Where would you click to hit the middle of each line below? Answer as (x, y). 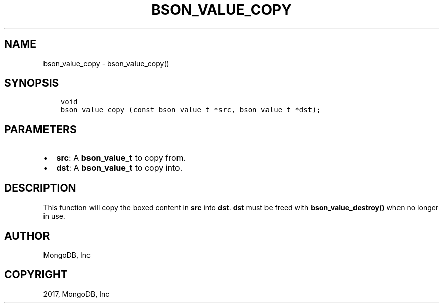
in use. (54, 216)
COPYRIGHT (36, 275)
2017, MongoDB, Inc (76, 294)
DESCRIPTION (40, 188)
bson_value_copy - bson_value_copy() (106, 63)
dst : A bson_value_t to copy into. (119, 168)
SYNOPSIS (32, 83)
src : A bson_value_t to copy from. (121, 158)
